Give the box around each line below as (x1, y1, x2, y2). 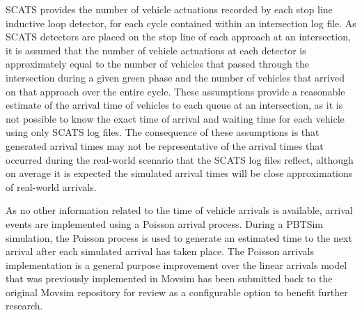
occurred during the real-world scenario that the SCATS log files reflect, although (6, 152, 354, 167)
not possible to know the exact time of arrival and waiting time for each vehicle (6, 111, 345, 125)
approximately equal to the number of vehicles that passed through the (6, 56, 309, 71)
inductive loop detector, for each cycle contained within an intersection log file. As (6, 15, 356, 30)
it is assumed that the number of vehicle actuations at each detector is (6, 43, 306, 57)
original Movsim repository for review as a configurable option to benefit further (6, 284, 348, 299)
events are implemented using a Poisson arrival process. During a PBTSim (6, 216, 324, 231)
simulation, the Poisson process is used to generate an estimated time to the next (6, 230, 352, 245)
